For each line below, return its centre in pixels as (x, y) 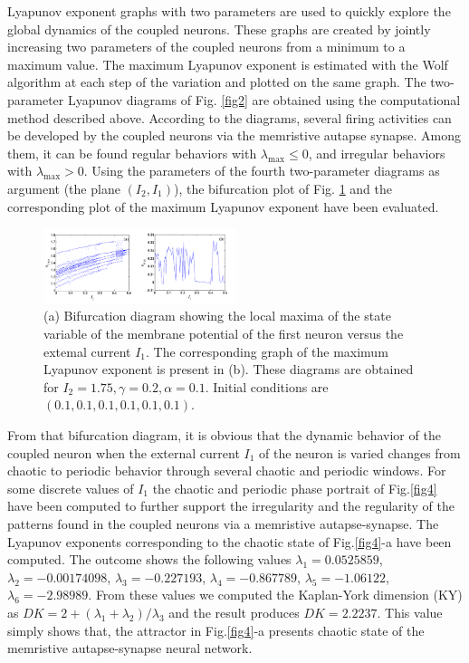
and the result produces (234, 612)
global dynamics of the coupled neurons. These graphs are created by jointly (219, 29)
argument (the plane (64, 188)
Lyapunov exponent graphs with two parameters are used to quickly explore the (229, 11)
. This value (410, 612)
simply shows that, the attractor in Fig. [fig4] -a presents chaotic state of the (216, 630)
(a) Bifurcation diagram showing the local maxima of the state (217, 316)
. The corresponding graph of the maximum (267, 351)
